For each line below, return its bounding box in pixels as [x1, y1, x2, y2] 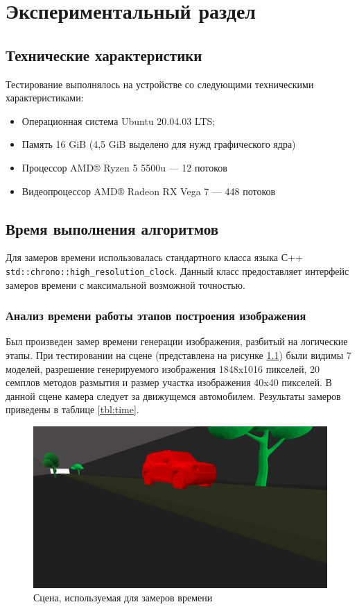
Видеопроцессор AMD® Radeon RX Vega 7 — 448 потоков [21, 183, 276, 198]
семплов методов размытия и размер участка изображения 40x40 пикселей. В [6, 375, 332, 390]
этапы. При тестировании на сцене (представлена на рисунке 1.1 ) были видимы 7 [6, 348, 351, 362]
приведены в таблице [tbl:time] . [6, 402, 139, 417]
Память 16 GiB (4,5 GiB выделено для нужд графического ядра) [21, 137, 296, 151]
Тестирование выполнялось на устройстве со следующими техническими [6, 76, 314, 91]
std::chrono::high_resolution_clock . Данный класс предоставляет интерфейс [6, 263, 349, 278]
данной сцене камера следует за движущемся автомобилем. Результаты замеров [6, 388, 341, 403]
